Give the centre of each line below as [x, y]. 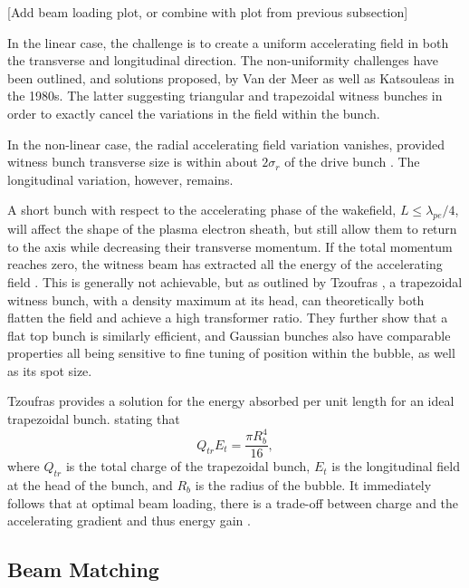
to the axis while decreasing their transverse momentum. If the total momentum [230, 246]
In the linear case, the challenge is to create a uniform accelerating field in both [228, 42]
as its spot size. [50, 370]
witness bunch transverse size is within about [133, 162]
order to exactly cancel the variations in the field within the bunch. [194, 113]
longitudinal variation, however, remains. [120, 179]
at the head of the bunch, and [90, 485]
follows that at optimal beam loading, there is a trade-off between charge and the [233, 502]
